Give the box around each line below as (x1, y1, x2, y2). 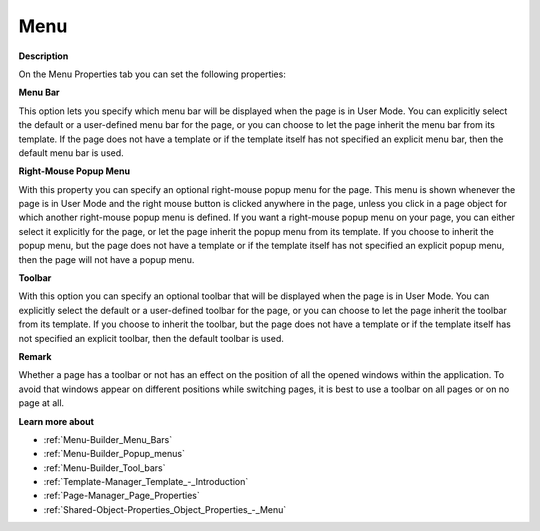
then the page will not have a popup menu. (18, 253, 195, 265)
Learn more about (18, 415, 95, 427)
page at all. (18, 397, 65, 409)
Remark (18, 350, 52, 362)
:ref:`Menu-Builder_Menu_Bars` (43, 433, 173, 445)
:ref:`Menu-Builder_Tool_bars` (43, 461, 166, 474)
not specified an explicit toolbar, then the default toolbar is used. (18, 332, 285, 344)
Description (18, 50, 69, 62)
